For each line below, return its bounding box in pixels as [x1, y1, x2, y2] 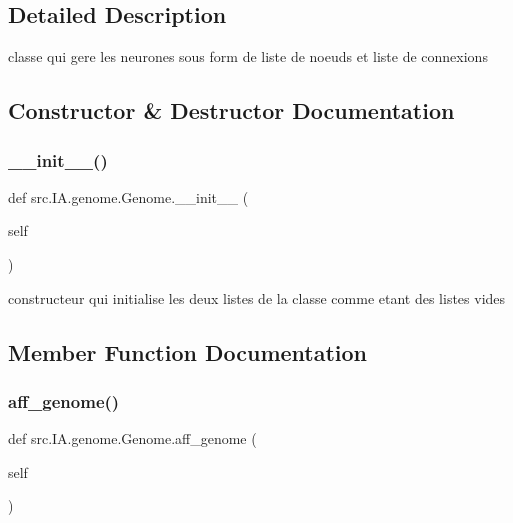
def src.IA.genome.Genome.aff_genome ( [8, 428, 257, 449]
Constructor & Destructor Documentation [8, 95, 455, 126]
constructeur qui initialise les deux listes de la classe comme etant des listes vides [8, 287, 506, 308]
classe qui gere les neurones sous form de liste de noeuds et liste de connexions [8, 46, 488, 67]
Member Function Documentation [8, 336, 368, 367]
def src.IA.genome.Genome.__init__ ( [8, 186, 249, 207]
